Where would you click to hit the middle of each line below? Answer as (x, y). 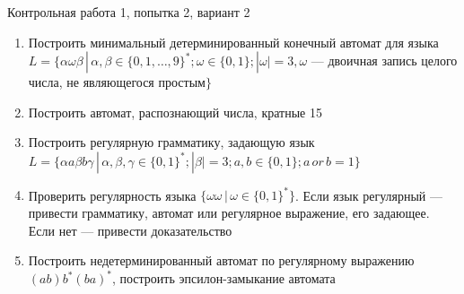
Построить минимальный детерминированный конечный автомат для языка (233, 42)
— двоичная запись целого (384, 61)
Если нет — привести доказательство (130, 230)
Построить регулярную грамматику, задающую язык (171, 142)
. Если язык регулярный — (368, 195)
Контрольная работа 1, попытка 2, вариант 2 (129, 12)
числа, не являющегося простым (117, 82)
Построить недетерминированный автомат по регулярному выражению (221, 260)
